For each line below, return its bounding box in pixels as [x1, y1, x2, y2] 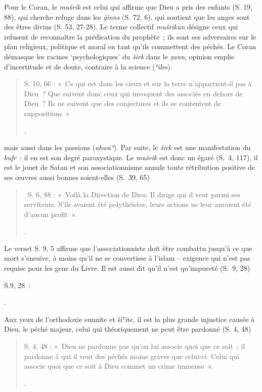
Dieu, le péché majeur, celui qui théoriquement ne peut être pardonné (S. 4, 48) [4, 324, 251, 334]
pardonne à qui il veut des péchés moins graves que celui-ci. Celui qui [24, 350, 239, 361]
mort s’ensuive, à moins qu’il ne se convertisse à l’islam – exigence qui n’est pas [4, 253, 250, 263]
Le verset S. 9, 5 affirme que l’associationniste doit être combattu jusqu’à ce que [4, 242, 252, 253]
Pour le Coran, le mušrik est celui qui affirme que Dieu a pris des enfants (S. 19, [4, 2, 252, 12]
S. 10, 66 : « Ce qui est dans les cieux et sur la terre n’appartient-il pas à [24, 78, 252, 89]
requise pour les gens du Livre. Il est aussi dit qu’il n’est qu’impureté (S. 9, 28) [4, 263, 250, 273]
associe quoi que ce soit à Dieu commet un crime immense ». [24, 361, 213, 371]
